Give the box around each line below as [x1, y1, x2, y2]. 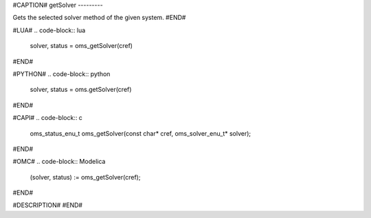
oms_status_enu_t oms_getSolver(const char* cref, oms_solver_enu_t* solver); [30, 129, 251, 137]
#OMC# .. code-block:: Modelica [12, 158, 106, 166]
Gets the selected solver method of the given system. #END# [12, 14, 186, 22]
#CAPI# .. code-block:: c [12, 114, 82, 122]
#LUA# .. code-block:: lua [12, 26, 86, 34]
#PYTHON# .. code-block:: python [12, 69, 111, 78]
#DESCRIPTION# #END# [12, 201, 82, 209]
